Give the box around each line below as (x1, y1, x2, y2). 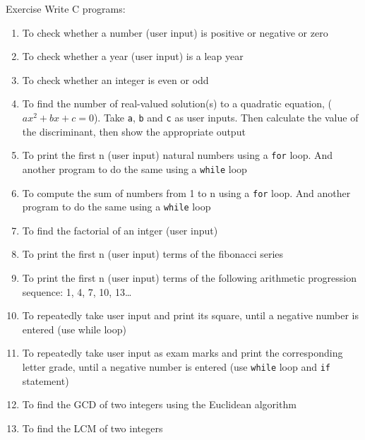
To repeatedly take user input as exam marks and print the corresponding (22, 345, 343, 360)
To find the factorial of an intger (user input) (22, 222, 218, 237)
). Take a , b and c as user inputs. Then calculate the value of (93, 109, 359, 124)
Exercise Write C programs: (6, 1, 126, 16)
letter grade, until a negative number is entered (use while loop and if (22, 359, 331, 374)
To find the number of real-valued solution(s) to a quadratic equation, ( (22, 96, 332, 111)
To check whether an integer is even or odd (22, 72, 209, 87)
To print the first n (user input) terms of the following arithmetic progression (22, 270, 357, 285)
